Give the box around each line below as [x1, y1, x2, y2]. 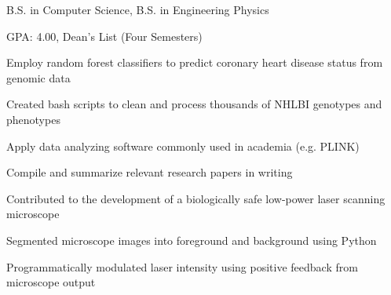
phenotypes [6, 111, 60, 127]
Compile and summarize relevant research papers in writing [6, 164, 293, 180]
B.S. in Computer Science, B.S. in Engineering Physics [6, 2, 269, 17]
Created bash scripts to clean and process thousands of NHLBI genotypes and [6, 96, 382, 112]
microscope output [6, 274, 96, 290]
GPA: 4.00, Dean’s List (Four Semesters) [6, 27, 203, 44]
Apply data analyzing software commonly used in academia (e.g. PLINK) [6, 137, 360, 154]
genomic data [6, 69, 71, 86]
